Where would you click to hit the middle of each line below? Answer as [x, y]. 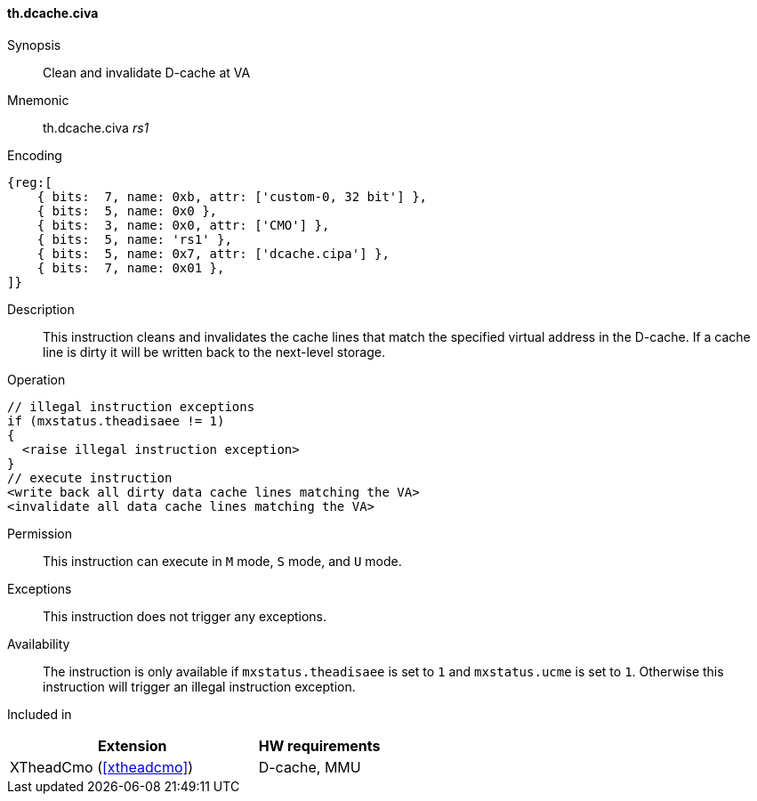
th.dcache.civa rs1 [96, 127]
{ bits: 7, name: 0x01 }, [131, 267]
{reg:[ [30, 182]
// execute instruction [90, 477]
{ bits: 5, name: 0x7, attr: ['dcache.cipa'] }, [213, 253]
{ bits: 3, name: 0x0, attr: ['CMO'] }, [183, 225]
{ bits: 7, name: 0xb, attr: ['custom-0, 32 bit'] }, [232, 196]
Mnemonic [38, 100]
